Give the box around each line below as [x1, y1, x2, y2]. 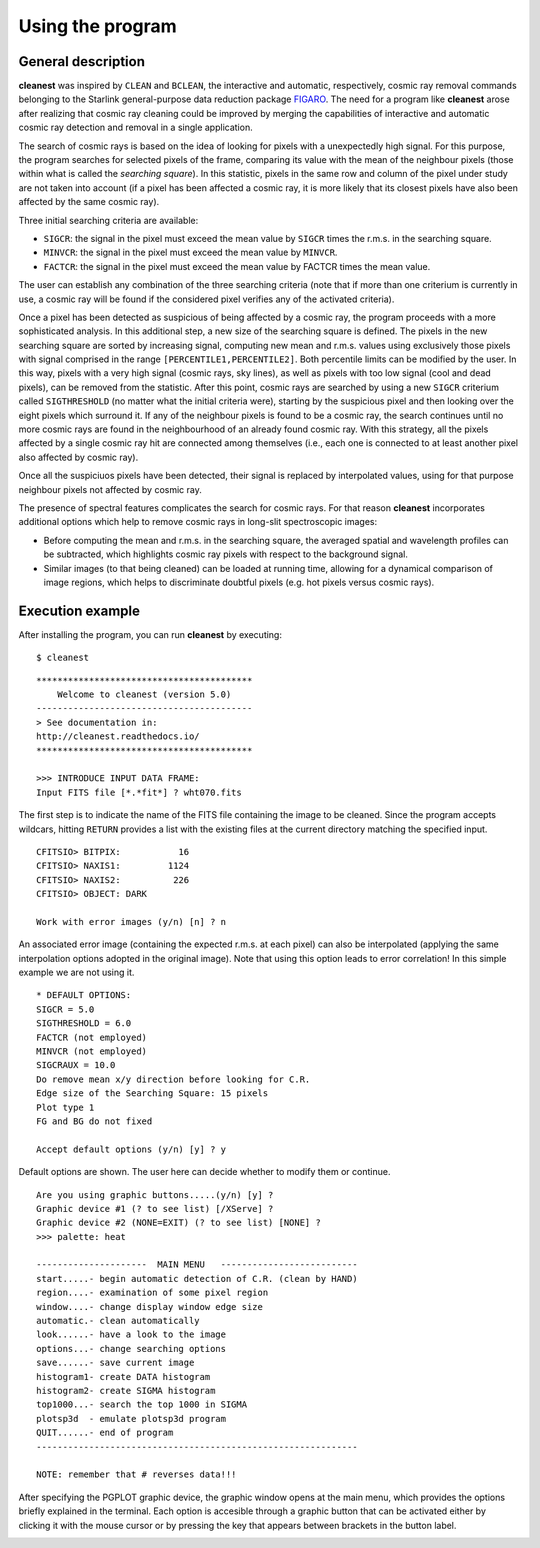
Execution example [18, 602, 140, 619]
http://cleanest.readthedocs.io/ [36, 731, 200, 742]
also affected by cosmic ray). [18, 451, 139, 463]
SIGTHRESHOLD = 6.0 [36, 1018, 132, 1029]
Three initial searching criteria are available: [18, 214, 199, 226]
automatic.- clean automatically [36, 1315, 200, 1327]
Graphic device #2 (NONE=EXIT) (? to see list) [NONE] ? [36, 1217, 322, 1229]
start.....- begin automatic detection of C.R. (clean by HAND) [36, 1273, 359, 1284]
